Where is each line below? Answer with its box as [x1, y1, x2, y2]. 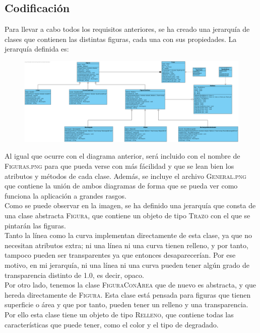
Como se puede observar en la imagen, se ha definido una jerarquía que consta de [5, 200, 256, 211]
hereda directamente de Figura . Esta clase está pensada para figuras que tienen [5, 289, 251, 300]
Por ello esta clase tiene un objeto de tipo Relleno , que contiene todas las [5, 309, 234, 319]
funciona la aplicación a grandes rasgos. [5, 190, 126, 201]
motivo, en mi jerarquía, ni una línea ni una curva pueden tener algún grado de [5, 259, 249, 270]
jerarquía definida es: [5, 43, 69, 54]
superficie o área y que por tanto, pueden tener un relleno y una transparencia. [5, 299, 248, 310]
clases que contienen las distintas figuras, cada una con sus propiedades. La [5, 33, 237, 44]
